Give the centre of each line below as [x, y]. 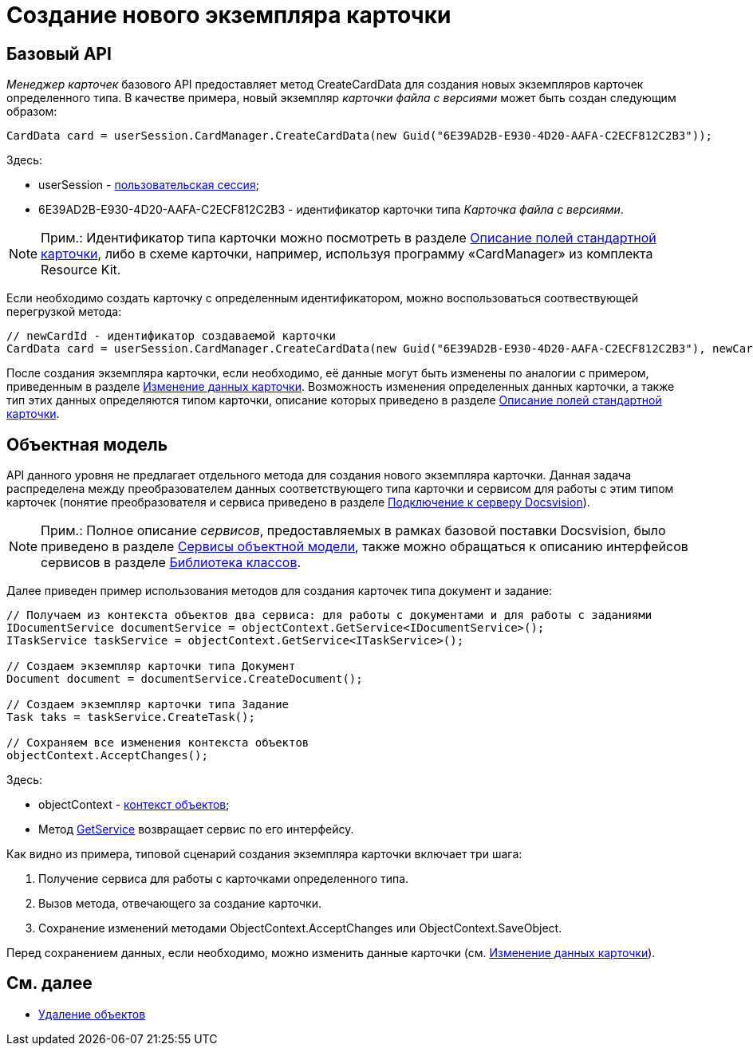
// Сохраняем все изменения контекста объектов [158, 743]
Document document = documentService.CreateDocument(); [185, 679]
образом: [32, 112]
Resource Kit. [81, 270]
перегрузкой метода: [64, 312]
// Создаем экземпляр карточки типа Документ [151, 666]
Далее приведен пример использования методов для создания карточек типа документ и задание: [280, 591]
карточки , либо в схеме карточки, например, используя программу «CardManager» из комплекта [347, 254]
